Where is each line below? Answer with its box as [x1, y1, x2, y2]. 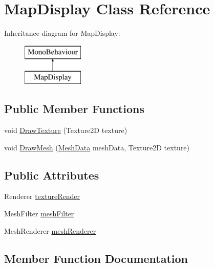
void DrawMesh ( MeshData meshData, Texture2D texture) [4, 142, 190, 152]
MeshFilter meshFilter [4, 208, 74, 219]
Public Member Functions [4, 101, 144, 117]
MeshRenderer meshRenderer [4, 225, 96, 236]
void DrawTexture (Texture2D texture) [4, 125, 127, 136]
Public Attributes [4, 167, 99, 183]
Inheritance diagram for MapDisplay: [4, 28, 120, 38]
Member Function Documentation [4, 250, 188, 266]
